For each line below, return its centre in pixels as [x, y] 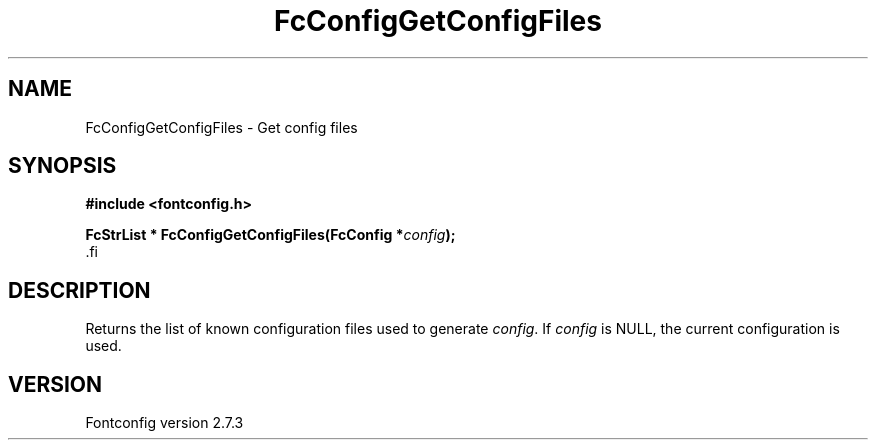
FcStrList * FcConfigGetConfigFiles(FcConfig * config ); [270, 235]
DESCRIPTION [79, 290]
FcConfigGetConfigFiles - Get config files [221, 127]
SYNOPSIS [62, 166]
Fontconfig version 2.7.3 [164, 423]
